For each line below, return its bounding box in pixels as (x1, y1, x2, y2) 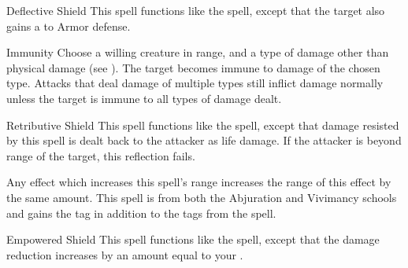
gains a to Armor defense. (6, 17, 131, 34)
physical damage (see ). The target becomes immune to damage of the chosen (6, 59, 380, 75)
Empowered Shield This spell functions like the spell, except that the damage (6, 231, 380, 248)
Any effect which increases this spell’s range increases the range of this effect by (6, 174, 391, 190)
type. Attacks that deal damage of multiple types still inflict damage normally (6, 75, 384, 91)
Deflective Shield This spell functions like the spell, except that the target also (6, 2, 385, 18)
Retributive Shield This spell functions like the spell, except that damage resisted (6, 116, 399, 133)
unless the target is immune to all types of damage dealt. (6, 90, 282, 106)
